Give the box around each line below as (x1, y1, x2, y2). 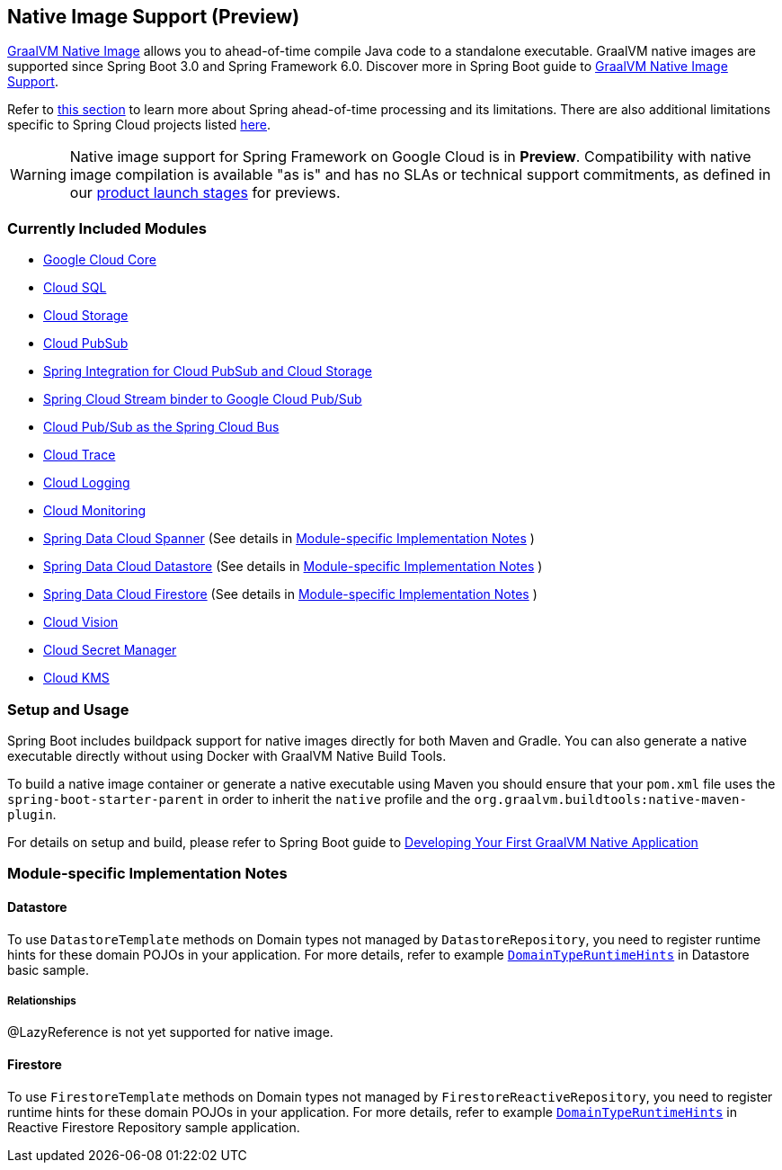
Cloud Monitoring (43, 503, 146, 519)
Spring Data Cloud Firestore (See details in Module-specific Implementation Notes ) (43, 586, 538, 603)
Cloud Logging (43, 475, 130, 491)
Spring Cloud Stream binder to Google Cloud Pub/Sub (43, 391, 362, 407)
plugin (7, 807, 53, 822)
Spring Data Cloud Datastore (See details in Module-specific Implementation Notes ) (43, 558, 543, 575)
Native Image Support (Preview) (7, 5, 300, 28)
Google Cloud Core (43, 252, 156, 268)
